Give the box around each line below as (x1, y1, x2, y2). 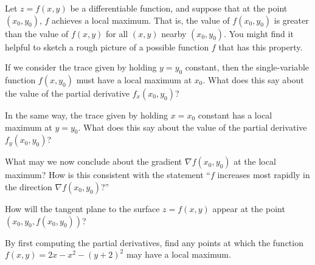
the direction (5, 180, 52, 193)
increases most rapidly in (217, 168, 310, 181)
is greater (274, 13, 309, 26)
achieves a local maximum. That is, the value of (52, 13, 230, 26)
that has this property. (218, 40, 303, 53)
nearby (161, 27, 187, 40)
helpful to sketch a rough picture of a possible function (5, 40, 209, 53)
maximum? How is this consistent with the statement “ (5, 168, 210, 181)
